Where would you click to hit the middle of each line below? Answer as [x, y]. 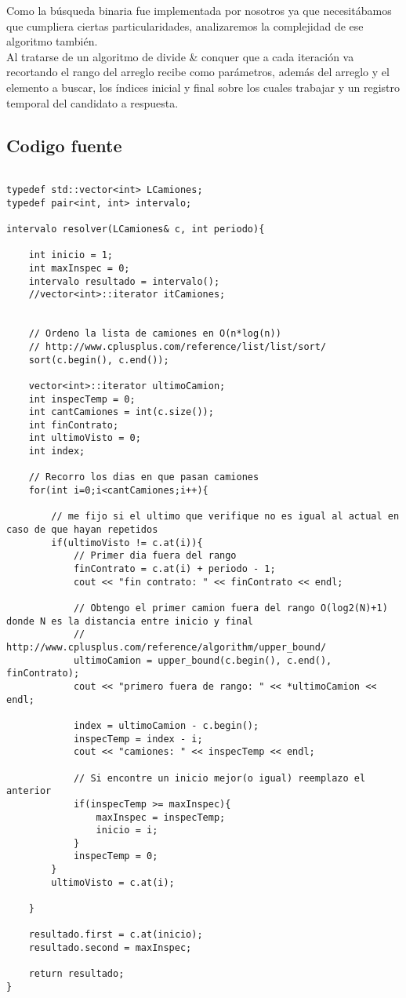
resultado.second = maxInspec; [110, 948]
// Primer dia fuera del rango [155, 556]
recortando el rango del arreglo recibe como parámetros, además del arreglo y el [198, 72]
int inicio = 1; [71, 255]
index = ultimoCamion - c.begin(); [166, 725]
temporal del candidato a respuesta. [92, 102]
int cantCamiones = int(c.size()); [121, 412]
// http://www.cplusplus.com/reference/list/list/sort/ [178, 346]
